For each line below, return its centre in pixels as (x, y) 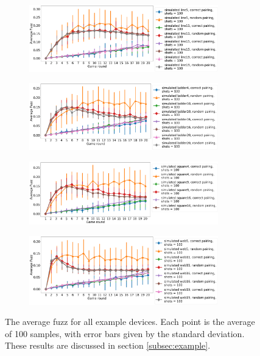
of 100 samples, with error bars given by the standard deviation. (125, 333)
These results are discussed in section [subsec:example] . (108, 345)
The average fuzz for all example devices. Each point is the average (130, 322)
